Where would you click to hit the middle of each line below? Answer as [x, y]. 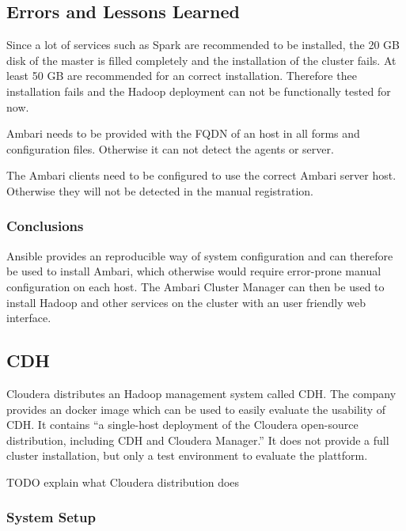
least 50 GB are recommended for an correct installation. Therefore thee [182, 76]
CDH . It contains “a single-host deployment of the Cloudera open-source [182, 425]
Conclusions [45, 226]
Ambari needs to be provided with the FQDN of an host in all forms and [183, 133]
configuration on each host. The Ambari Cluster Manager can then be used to [195, 286]
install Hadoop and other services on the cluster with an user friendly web [186, 302]
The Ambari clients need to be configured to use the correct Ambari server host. [201, 175]
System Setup [51, 517]
